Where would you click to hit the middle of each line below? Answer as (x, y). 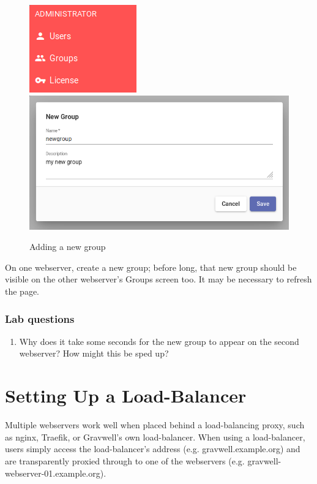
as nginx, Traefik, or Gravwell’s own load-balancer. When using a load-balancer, (155, 437)
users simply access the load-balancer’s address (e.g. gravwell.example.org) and (153, 449)
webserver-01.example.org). (56, 473)
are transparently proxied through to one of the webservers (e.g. (125, 460)
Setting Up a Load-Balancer (126, 395)
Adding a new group (68, 247)
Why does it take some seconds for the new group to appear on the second (159, 341)
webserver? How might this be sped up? (94, 353)
